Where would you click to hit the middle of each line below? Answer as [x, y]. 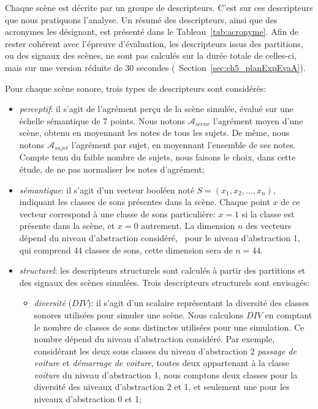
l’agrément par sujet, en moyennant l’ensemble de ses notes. [184, 144]
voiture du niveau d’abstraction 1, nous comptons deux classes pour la [166, 374]
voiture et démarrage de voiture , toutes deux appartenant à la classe [161, 363]
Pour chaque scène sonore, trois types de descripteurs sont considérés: [136, 88]
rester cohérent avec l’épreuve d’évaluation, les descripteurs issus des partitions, [154, 43]
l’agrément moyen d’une [258, 120]
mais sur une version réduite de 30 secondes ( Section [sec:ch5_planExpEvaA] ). [155, 67]
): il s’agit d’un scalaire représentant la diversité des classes [199, 303]
